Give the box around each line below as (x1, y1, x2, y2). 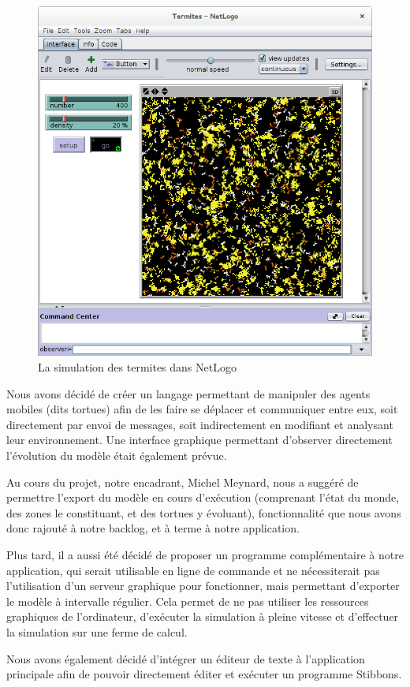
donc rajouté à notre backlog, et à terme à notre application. (6, 520, 300, 536)
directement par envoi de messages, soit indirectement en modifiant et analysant (6, 416, 393, 432)
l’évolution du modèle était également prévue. (6, 447, 227, 463)
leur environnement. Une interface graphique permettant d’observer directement (6, 431, 393, 448)
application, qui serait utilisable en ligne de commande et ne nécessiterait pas (6, 562, 380, 578)
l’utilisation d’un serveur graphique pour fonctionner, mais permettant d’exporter (6, 577, 400, 594)
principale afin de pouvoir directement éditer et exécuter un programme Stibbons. (6, 666, 402, 682)
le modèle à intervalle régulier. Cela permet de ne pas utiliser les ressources (6, 592, 369, 609)
